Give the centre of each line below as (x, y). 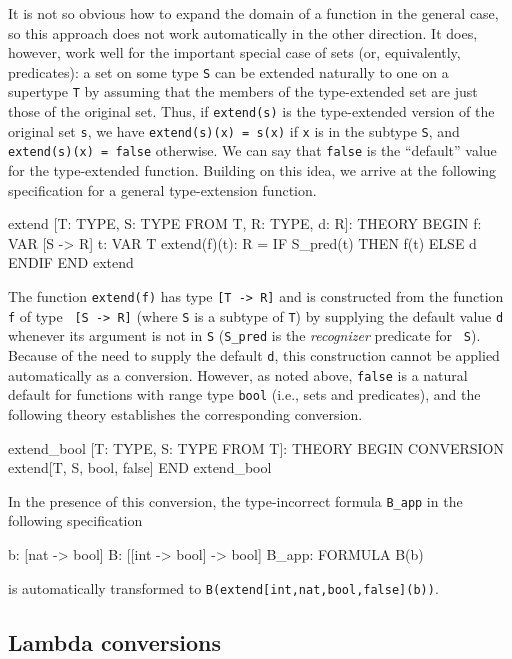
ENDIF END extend (71, 262)
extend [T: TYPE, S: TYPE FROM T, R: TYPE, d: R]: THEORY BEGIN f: (245, 223)
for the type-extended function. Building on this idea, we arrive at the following (252, 170)
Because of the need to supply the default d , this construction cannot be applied (254, 355)
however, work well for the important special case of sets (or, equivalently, (234, 52)
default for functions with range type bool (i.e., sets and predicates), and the (244, 394)
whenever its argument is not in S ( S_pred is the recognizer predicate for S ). (244, 335)
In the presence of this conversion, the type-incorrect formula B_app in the (235, 500)
